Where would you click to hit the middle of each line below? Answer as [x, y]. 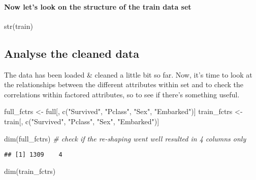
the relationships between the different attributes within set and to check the [124, 84]
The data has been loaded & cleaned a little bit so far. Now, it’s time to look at [128, 74]
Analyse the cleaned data [72, 53]
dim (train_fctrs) [30, 171]
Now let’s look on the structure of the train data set [98, 6]
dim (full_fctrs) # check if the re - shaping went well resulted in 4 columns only [125, 138]
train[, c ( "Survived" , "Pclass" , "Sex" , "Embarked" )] [82, 121]
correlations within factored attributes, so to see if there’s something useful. [122, 94]
